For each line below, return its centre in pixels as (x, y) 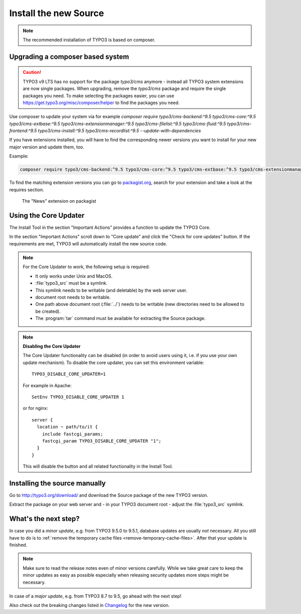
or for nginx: (36, 408)
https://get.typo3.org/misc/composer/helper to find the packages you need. (101, 103)
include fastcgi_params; (72, 434)
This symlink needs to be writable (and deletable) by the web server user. (111, 290)
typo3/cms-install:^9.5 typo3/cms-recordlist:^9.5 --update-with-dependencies (119, 131)
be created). (48, 311)
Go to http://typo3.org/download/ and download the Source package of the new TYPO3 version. (109, 495)
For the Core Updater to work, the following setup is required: (86, 267)
